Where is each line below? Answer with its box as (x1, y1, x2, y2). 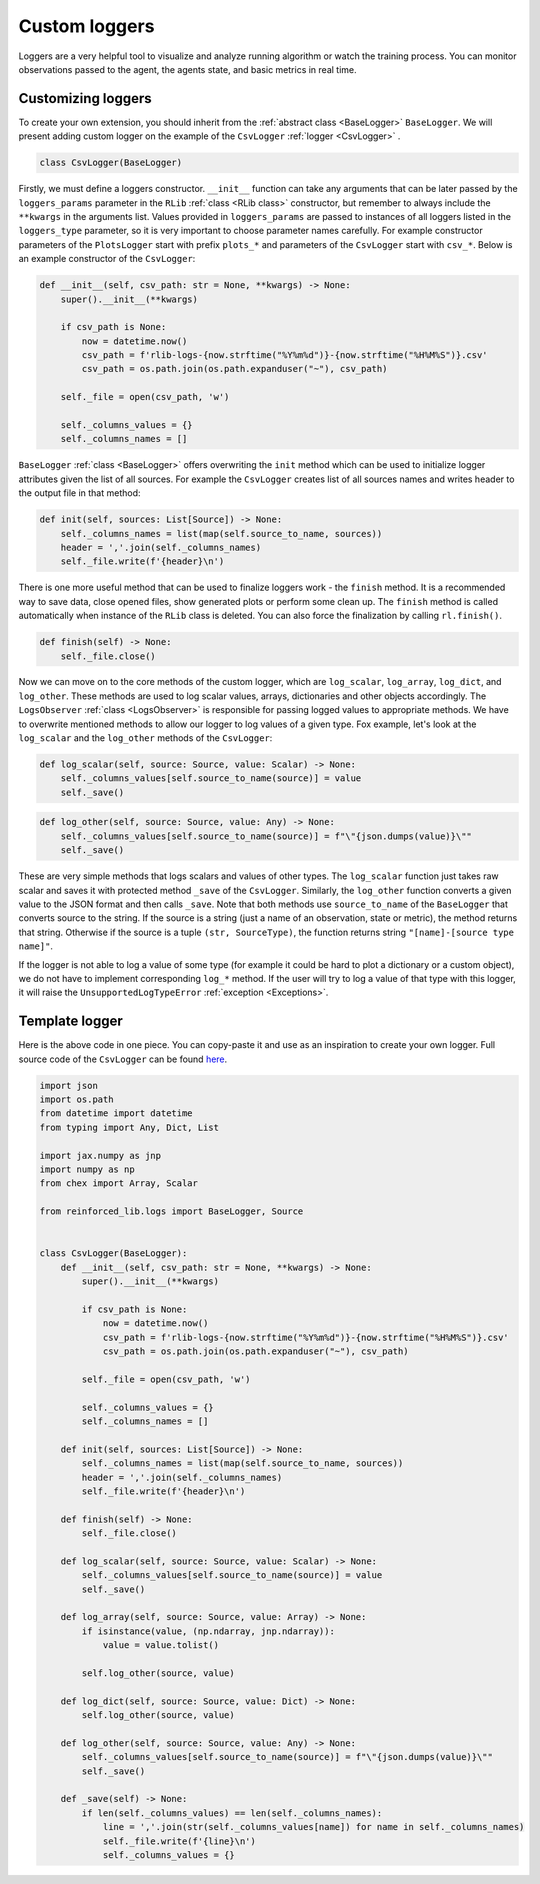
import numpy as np (39, 1163, 135, 1175)
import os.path (39, 1093, 114, 1105)
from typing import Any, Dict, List (39, 1121, 220, 1133)
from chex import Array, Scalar (39, 1178, 199, 1189)
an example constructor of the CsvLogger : (18, 253, 196, 265)
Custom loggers (18, 15, 155, 37)
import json (39, 1080, 99, 1091)
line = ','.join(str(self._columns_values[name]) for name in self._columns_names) (102, 1821, 525, 1833)
